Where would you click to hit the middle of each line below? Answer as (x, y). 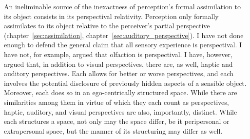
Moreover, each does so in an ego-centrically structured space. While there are (121, 92)
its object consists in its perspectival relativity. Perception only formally (111, 16)
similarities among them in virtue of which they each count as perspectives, (116, 102)
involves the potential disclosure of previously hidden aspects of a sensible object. (125, 83)
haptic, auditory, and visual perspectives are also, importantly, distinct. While (121, 111)
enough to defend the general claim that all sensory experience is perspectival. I (123, 45)
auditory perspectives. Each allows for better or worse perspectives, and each (119, 73)
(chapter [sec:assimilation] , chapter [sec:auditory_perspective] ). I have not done (124, 35)
